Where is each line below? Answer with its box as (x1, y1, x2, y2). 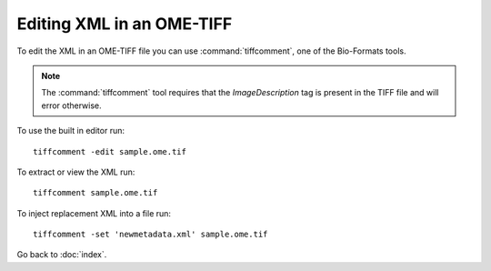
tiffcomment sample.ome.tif (33, 187, 158, 198)
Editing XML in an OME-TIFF (16, 14, 233, 34)
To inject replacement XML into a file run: (16, 207, 172, 218)
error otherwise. (41, 100, 102, 111)
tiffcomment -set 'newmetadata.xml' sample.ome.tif (33, 229, 268, 240)
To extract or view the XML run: (16, 166, 135, 177)
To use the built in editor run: (16, 125, 125, 136)
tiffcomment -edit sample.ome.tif (33, 146, 186, 156)
